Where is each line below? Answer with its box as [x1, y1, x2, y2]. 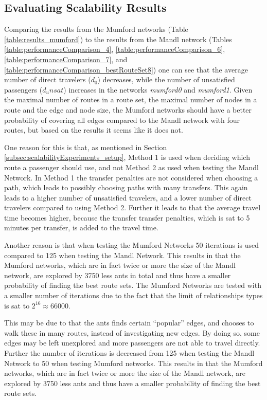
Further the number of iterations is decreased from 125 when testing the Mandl [4, 348, 255, 358]
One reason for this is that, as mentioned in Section [4, 141, 167, 152]
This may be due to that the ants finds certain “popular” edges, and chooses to [4, 317, 254, 328]
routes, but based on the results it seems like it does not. [4, 124, 183, 135]
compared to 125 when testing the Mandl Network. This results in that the [4, 249, 241, 260]
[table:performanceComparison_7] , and [4, 53, 128, 64]
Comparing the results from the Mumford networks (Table [4, 24, 188, 34]
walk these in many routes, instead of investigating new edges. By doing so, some [4, 327, 260, 338]
